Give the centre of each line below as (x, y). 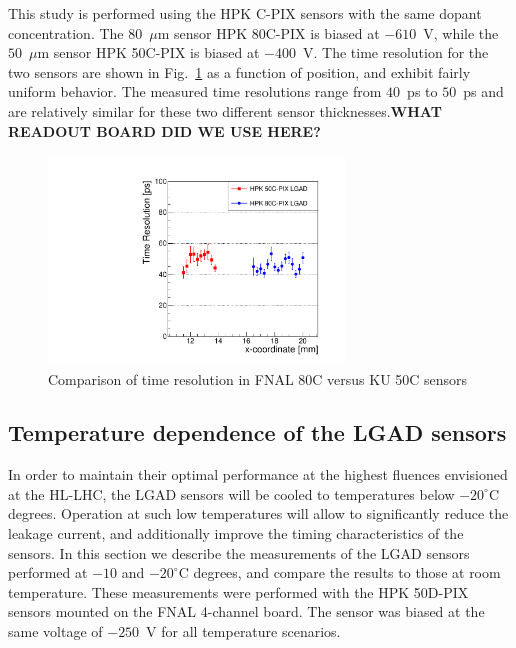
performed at (48, 572)
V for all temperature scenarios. (243, 631)
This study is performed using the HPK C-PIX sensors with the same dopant (245, 13)
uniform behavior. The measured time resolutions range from (195, 91)
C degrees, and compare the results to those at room (339, 572)
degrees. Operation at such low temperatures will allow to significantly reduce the (258, 513)
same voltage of (55, 631)
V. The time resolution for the (396, 52)
